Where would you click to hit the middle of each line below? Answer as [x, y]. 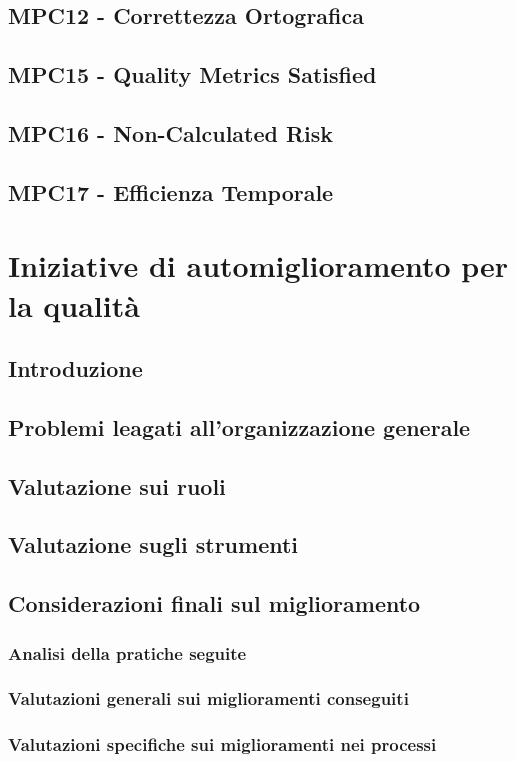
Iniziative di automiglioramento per [258, 265]
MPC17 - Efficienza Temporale [171, 191]
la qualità [74, 304]
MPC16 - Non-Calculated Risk [171, 132]
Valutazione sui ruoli [117, 485]
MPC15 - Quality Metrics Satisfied [192, 74]
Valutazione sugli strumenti [153, 544]
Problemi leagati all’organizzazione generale [239, 426]
